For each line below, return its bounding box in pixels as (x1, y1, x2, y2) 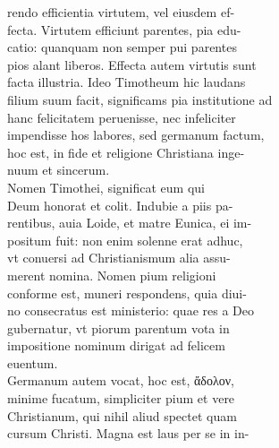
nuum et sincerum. (7, 160, 110, 179)
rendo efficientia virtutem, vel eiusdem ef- (7, 3, 235, 21)
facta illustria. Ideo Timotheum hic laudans (7, 73, 246, 91)
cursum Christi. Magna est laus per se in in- (7, 424, 249, 443)
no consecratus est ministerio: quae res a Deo (7, 301, 254, 320)
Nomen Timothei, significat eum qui (7, 177, 205, 196)
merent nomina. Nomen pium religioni (7, 265, 216, 284)
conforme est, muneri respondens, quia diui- (7, 283, 247, 302)
